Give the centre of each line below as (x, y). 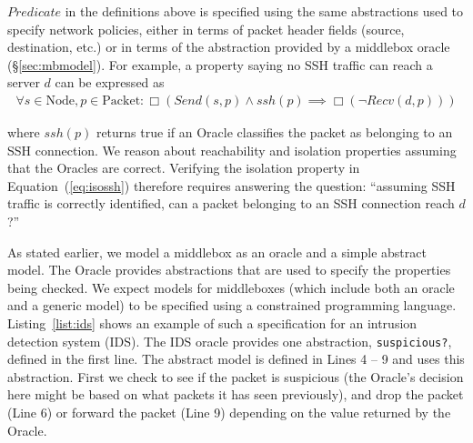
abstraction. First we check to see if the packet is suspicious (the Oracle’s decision (236, 376)
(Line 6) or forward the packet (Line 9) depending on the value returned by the (229, 412)
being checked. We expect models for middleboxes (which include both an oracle (231, 287)
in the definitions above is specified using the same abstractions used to (264, 11)
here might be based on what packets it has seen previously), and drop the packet (236, 394)
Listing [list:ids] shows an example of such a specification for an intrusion (212, 322)
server (24, 82)
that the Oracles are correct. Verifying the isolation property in (184, 168)
